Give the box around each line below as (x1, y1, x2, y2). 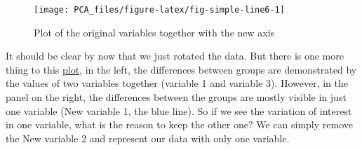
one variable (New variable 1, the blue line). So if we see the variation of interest (6, 103, 352, 118)
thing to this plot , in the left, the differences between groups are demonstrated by (6, 62, 357, 76)
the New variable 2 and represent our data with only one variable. (6, 130, 290, 145)
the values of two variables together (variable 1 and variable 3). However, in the (6, 76, 348, 90)
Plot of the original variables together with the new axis (34, 25, 275, 39)
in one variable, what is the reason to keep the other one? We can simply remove (6, 117, 353, 132)
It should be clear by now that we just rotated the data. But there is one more (6, 48, 344, 63)
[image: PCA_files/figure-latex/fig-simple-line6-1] (34, 5, 285, 15)
